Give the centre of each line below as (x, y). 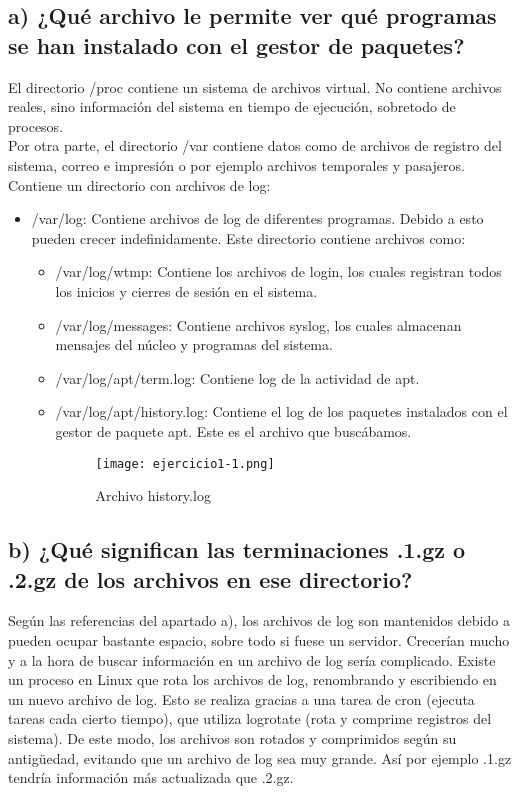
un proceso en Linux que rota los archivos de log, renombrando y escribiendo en (252, 679)
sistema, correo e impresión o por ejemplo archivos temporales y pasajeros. (236, 164)
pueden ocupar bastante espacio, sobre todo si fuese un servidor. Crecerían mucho (259, 639)
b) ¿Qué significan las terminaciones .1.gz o (237, 549)
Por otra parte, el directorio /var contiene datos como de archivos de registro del (255, 145)
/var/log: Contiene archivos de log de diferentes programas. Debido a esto (257, 218)
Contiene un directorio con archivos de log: (139, 184)
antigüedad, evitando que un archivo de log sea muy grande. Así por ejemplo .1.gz (260, 757)
